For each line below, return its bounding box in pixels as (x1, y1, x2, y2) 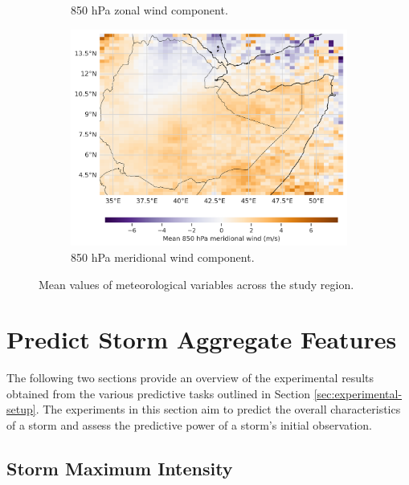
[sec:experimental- (313, 385, 403, 401)
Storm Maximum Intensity (6, 456, 233, 481)
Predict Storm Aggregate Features (6, 323, 397, 356)
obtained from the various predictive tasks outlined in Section (6, 385, 310, 401)
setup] (6, 401, 36, 418)
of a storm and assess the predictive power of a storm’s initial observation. (6, 417, 372, 434)
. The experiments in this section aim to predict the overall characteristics (35, 401, 401, 418)
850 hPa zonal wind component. (71, 2, 228, 18)
